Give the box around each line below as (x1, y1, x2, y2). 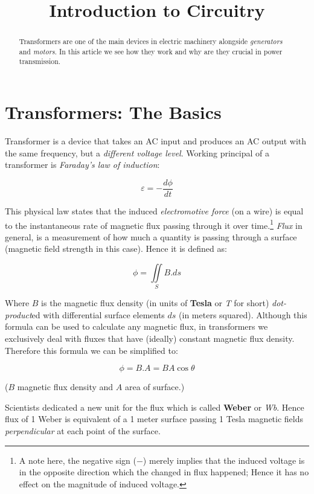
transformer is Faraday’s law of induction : (5, 158, 160, 171)
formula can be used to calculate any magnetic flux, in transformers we (5, 320, 268, 333)
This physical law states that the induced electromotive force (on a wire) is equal (5, 204, 304, 217)
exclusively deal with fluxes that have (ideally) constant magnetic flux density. (5, 332, 295, 345)
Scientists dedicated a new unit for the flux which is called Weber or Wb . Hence (5, 400, 304, 413)
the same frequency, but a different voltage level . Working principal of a (5, 146, 270, 159)
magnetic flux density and (17, 380, 114, 393)
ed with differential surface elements (31, 308, 165, 321)
